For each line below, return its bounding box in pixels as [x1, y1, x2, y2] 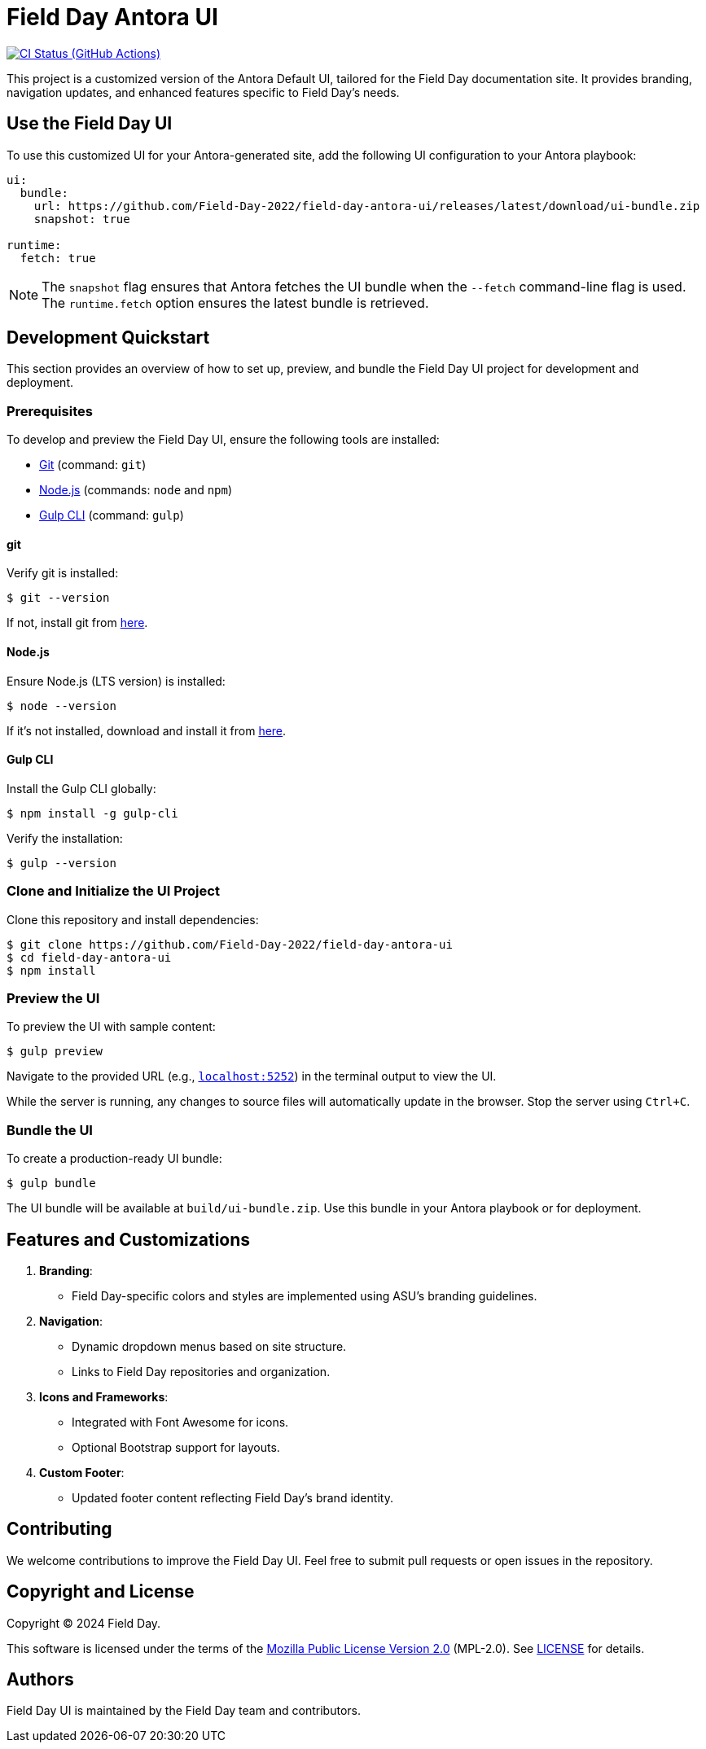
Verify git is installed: [7, 566, 119, 581]
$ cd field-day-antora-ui [7, 950, 172, 964]
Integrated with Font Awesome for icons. [72, 1414, 289, 1429]
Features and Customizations [7, 1229, 251, 1250]
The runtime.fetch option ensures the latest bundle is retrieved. [42, 294, 429, 311]
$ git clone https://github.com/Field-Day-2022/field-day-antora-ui [7, 937, 453, 951]
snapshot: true [33, 212, 130, 226]
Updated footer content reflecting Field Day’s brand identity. [72, 1490, 393, 1505]
